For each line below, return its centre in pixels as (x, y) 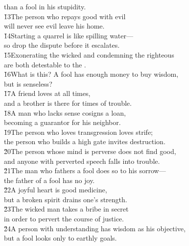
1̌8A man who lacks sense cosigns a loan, (65, 112)
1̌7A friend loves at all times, (47, 93)
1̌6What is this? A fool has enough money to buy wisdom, (91, 74)
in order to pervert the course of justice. (64, 219)
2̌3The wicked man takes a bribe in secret (66, 209)
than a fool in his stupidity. (45, 6)
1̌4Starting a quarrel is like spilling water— (69, 35)
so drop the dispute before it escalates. (62, 45)
